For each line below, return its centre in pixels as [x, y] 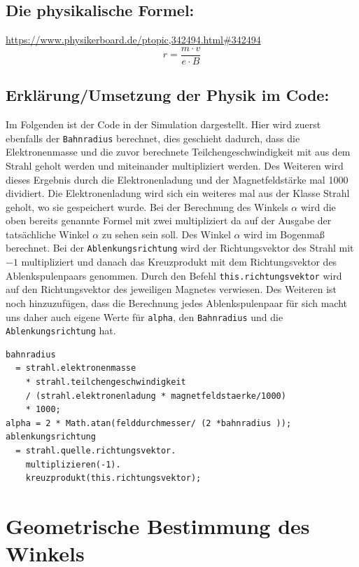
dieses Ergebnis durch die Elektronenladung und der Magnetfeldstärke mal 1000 [177, 179]
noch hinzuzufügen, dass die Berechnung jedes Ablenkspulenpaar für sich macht [176, 302]
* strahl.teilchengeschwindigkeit [106, 382]
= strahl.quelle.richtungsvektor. [96, 451]
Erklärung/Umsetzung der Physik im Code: [168, 95]
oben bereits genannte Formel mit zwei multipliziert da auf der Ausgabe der [169, 220]
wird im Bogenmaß [284, 234]
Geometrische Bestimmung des [158, 526]
